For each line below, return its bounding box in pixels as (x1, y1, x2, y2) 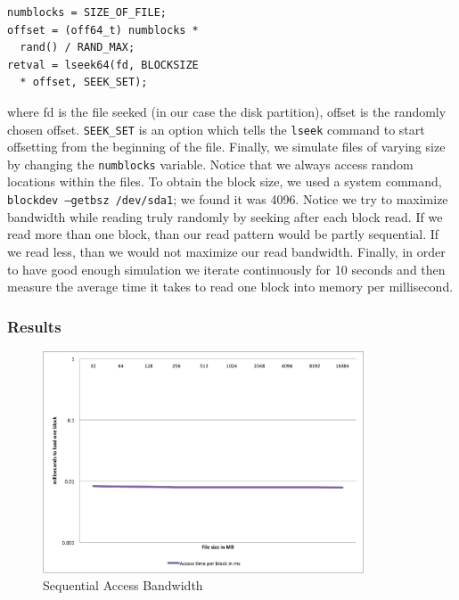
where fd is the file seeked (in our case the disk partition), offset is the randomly (7, 102, 447, 120)
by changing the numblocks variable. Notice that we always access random (7, 154, 414, 173)
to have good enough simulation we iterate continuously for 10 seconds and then (7, 259, 446, 278)
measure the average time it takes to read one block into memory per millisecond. (7, 277, 454, 296)
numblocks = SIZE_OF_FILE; (7, 6, 167, 19)
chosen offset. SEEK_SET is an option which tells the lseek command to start (7, 119, 425, 138)
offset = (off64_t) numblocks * (7, 23, 199, 37)
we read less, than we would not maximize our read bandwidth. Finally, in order (7, 242, 446, 260)
